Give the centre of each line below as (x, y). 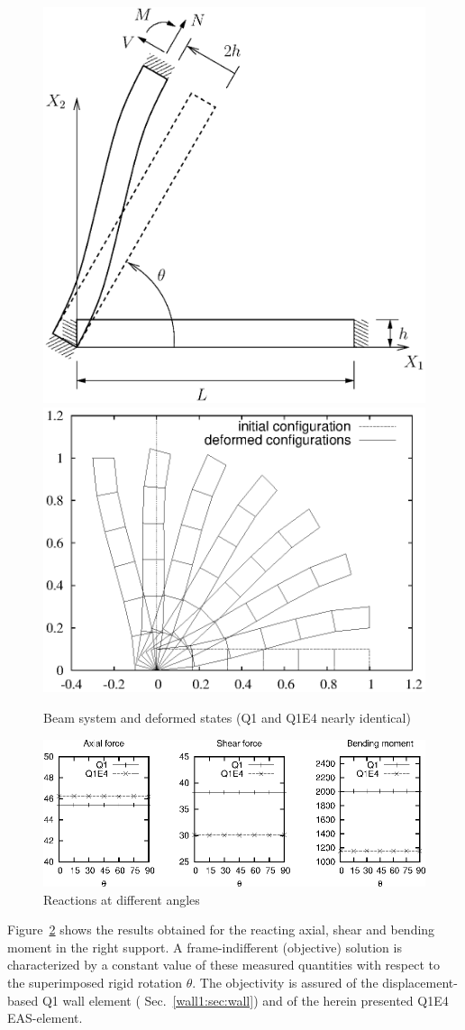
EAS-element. (45, 1018)
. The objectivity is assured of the (285, 982)
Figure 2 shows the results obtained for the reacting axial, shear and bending (221, 930)
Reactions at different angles (122, 899)
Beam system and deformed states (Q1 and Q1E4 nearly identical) (227, 717)
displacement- (420, 982)
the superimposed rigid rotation (95, 982)
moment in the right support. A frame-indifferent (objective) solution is (205, 947)
